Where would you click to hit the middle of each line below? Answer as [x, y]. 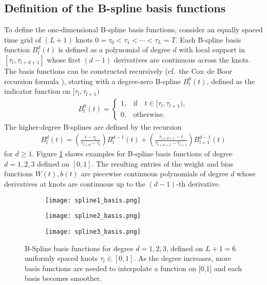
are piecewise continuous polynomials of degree [155, 174]
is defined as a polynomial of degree [114, 49]
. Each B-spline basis [208, 39]
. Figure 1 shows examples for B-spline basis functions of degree [132, 154]
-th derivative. [198, 184]
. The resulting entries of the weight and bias [163, 163]
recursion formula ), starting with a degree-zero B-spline [93, 81]
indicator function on [37, 91]
